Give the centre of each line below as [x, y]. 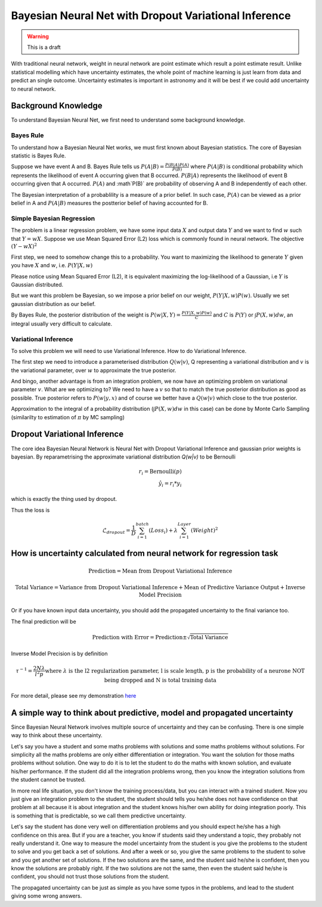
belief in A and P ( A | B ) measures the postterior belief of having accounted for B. [109, 203]
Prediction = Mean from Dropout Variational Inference [160, 571]
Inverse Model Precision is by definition [59, 654]
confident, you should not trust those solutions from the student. [90, 877]
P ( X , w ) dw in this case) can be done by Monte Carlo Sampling [232, 409]
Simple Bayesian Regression [53, 218]
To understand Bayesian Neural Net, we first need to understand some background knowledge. [128, 120]
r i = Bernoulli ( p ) [160, 472]
